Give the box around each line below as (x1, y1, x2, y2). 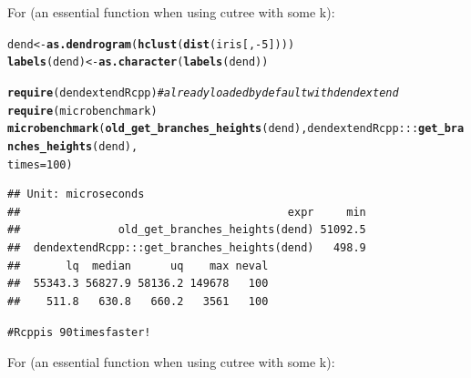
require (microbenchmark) (7, 104, 158, 117)
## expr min (7, 205, 366, 219)
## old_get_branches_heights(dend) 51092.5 (7, 223, 366, 237)
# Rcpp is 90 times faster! (7, 326, 151, 340)
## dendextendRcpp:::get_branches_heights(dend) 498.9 (7, 240, 366, 254)
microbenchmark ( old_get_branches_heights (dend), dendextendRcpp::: (7, 122, 419, 136)
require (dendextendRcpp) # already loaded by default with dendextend (7, 86, 399, 99)
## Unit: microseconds (7, 188, 145, 201)
